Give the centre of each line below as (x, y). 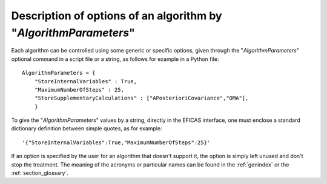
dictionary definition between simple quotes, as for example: (87, 128)
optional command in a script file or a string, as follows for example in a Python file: (115, 59)
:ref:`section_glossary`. (40, 173)
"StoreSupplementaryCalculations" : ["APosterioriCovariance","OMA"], (141, 98)
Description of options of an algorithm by (117, 16)
